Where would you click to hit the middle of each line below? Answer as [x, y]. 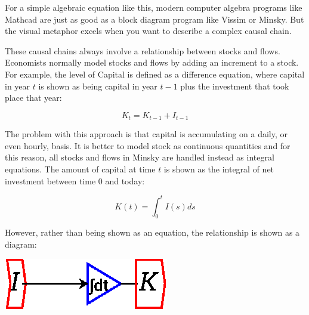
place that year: [33, 98]
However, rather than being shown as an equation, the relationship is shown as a [152, 232]
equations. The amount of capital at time [80, 169]
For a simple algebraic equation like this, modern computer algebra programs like [154, 7]
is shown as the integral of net [219, 169]
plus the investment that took [235, 86]
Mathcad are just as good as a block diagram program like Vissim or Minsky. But [154, 19]
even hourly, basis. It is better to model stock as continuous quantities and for [148, 145]
